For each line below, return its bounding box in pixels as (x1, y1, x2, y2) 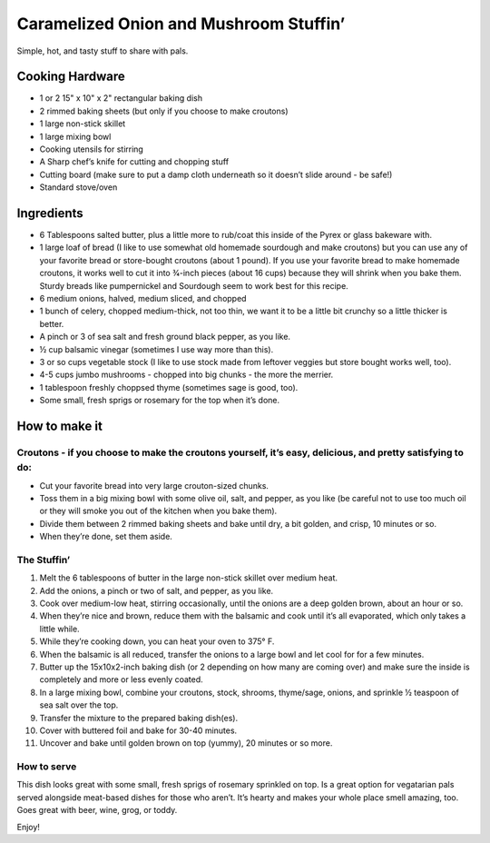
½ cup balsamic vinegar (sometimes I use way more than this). (39, 343, 274, 354)
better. (39, 318, 64, 329)
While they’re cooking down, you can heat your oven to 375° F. (39, 636, 275, 647)
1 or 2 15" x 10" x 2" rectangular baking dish (39, 93, 203, 104)
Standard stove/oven (39, 182, 118, 193)
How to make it (16, 418, 103, 433)
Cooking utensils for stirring (39, 144, 144, 154)
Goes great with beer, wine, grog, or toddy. (16, 805, 178, 816)
